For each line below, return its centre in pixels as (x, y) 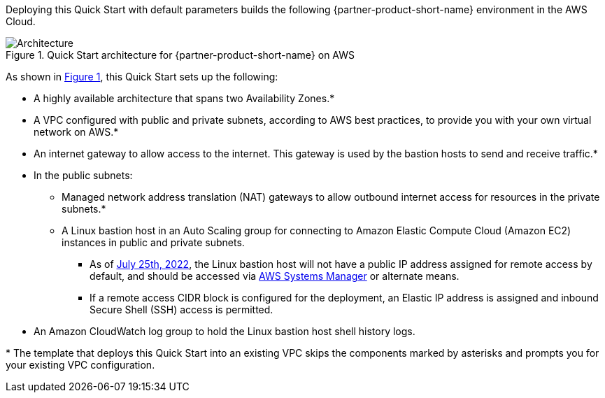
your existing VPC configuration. (80, 365)
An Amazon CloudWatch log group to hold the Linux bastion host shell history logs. (225, 331)
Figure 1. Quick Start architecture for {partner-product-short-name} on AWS (180, 55)
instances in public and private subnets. (153, 242)
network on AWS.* (76, 132)
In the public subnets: (83, 175)
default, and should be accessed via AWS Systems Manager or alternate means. (275, 276)
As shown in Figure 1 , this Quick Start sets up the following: (142, 77)
